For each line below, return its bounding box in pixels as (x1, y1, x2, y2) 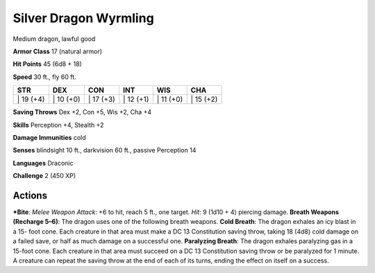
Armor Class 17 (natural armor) (12, 47, 103, 55)
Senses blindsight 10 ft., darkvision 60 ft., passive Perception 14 (12, 146, 197, 155)
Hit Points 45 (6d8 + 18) (12, 60, 83, 69)
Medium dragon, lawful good (12, 35, 96, 43)
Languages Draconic (12, 159, 74, 167)
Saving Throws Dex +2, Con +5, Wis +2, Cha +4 (12, 108, 152, 116)
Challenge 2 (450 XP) (12, 172, 76, 180)
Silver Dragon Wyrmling (12, 10, 154, 26)
